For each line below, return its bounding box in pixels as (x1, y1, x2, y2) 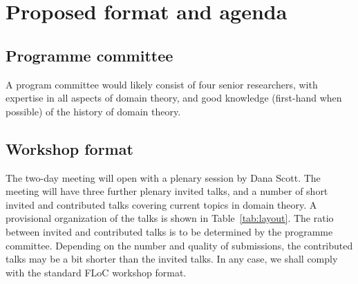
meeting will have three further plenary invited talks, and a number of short (6, 184, 328, 198)
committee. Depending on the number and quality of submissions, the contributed (6, 238, 353, 252)
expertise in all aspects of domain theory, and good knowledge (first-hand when (6, 91, 342, 105)
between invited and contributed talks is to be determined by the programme (6, 224, 333, 238)
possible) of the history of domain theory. (6, 104, 181, 118)
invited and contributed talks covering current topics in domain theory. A (6, 197, 317, 211)
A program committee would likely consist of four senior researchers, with (6, 77, 318, 91)
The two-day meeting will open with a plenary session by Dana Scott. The (6, 170, 321, 184)
